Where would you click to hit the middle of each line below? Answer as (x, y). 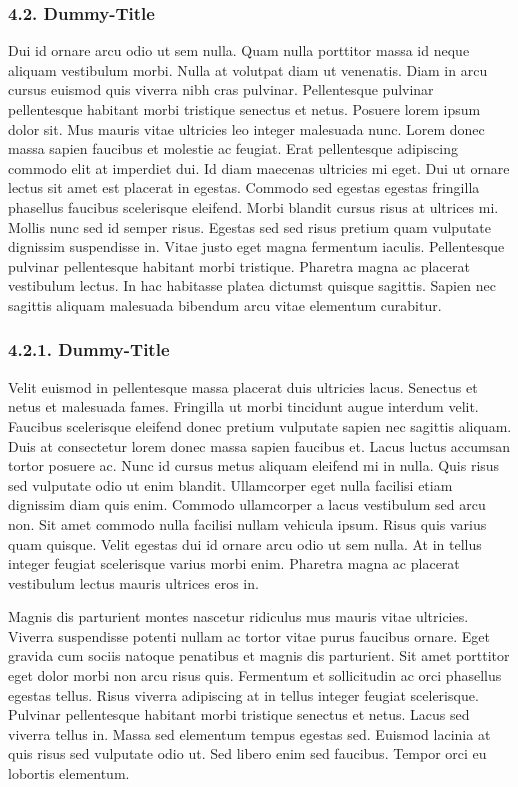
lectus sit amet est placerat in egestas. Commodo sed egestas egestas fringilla (244, 187)
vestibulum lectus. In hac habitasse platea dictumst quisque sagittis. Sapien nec (252, 285)
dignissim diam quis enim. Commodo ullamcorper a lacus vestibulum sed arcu (247, 504)
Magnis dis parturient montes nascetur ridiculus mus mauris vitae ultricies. (238, 616)
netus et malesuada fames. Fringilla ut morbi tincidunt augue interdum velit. (243, 406)
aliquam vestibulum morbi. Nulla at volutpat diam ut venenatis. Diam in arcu (248, 69)
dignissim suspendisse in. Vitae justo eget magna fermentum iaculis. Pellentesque (256, 246)
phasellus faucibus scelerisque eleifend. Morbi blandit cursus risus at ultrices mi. (253, 206)
